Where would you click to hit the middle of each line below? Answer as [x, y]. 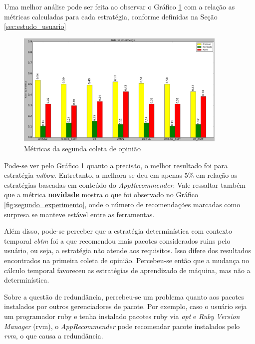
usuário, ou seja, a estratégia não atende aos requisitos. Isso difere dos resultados [127, 250]
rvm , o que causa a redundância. [54, 336]
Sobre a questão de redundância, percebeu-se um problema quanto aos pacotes [124, 296]
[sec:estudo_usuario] [35, 26]
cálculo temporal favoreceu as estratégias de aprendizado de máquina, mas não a [127, 270]
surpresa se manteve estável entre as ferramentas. [79, 214]
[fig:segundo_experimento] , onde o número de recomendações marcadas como [122, 204]
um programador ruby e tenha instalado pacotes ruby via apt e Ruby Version [122, 316]
